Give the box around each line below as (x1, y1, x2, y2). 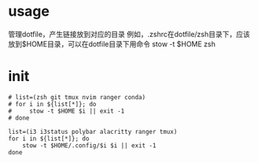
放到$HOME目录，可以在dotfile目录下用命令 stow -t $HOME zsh (8, 39, 216, 49)
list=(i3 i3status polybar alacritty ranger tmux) (8, 128, 178, 135)
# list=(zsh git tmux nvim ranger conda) (8, 93, 146, 101)
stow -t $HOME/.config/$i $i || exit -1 (22, 141, 157, 150)
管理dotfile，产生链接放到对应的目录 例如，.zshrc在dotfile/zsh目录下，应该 (8, 29, 250, 39)
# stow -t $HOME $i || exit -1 (8, 107, 125, 115)
